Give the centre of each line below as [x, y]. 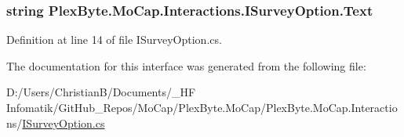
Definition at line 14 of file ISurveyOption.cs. [114, 40]
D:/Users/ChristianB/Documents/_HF [101, 92]
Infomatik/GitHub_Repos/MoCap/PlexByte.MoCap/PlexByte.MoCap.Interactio [202, 107]
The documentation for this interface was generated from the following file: [186, 65]
